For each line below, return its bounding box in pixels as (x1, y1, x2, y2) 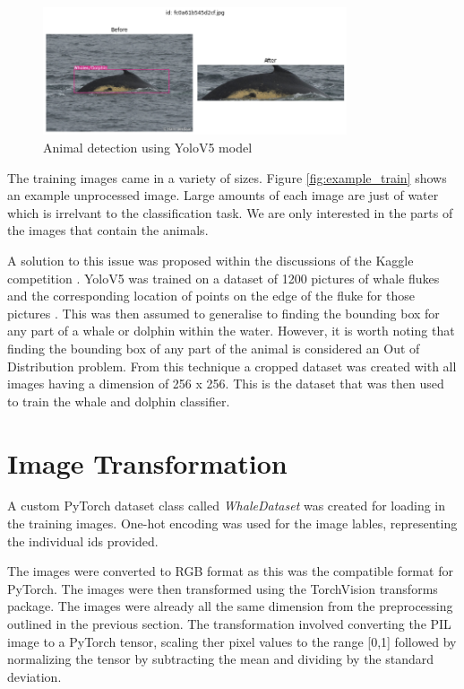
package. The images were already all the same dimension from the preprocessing (7, 597, 453, 615)
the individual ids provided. (7, 531, 159, 550)
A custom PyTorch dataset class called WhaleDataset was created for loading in (7, 496, 446, 515)
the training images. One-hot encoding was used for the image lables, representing (7, 514, 458, 533)
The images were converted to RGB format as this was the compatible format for (7, 562, 453, 580)
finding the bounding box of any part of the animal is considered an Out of (7, 338, 420, 357)
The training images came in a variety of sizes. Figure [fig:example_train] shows (7, 168, 447, 187)
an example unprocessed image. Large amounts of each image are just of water (7, 186, 439, 205)
